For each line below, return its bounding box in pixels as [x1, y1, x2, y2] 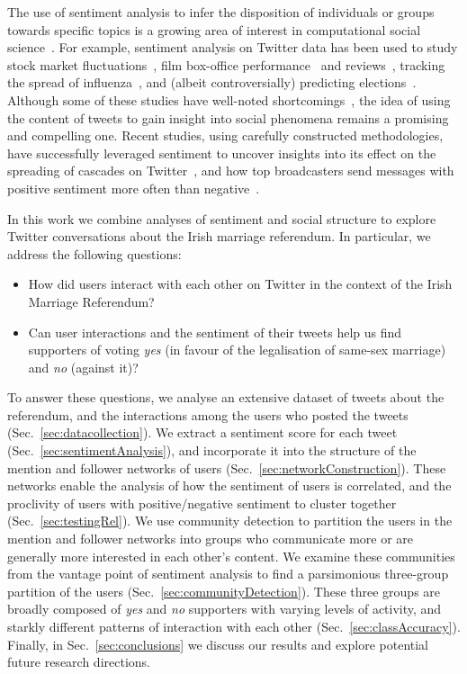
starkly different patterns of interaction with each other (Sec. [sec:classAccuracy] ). [7, 617, 461, 635]
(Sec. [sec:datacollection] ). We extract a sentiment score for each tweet [7, 423, 398, 442]
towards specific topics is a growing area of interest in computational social [7, 20, 421, 39]
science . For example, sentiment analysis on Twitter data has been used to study [7, 38, 458, 57]
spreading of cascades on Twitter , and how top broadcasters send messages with [7, 161, 454, 180]
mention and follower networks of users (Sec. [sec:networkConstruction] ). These [7, 458, 446, 477]
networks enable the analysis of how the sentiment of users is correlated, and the [7, 476, 452, 495]
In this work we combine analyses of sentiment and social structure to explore [7, 209, 436, 228]
